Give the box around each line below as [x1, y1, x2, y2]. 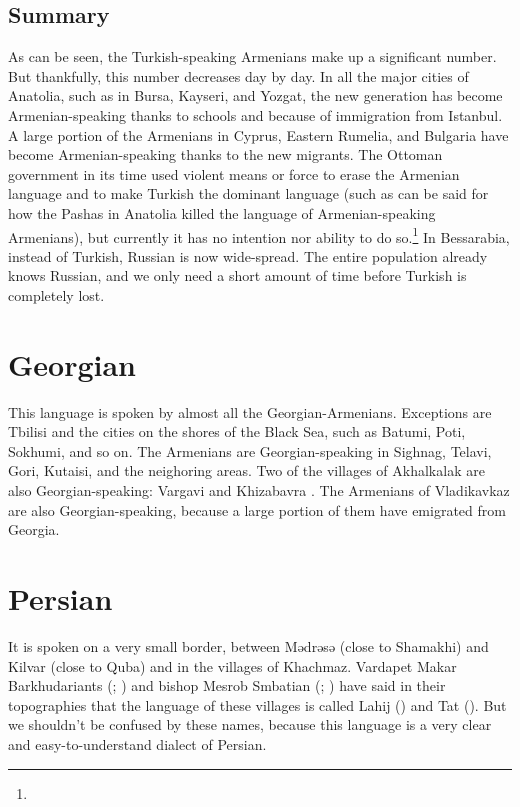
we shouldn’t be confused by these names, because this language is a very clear [8, 714, 492, 735]
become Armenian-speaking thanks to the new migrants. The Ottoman [8, 144, 443, 165]
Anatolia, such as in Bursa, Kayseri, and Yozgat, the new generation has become [8, 85, 503, 106]
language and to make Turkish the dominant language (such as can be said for [8, 183, 489, 204]
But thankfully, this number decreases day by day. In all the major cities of [8, 65, 469, 86]
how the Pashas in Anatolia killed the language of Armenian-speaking [8, 202, 436, 223]
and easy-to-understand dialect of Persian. [8, 733, 267, 754]
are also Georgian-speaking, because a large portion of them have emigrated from [8, 499, 506, 520]
